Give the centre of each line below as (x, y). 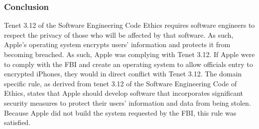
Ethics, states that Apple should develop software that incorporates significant (124, 93)
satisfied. (17, 122)
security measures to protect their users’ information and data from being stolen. (128, 102)
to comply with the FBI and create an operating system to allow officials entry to (129, 64)
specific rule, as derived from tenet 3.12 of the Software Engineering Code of (121, 83)
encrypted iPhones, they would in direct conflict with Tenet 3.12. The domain (123, 74)
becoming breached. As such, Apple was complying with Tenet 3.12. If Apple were (129, 54)
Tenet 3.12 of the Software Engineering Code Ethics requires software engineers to (129, 25)
